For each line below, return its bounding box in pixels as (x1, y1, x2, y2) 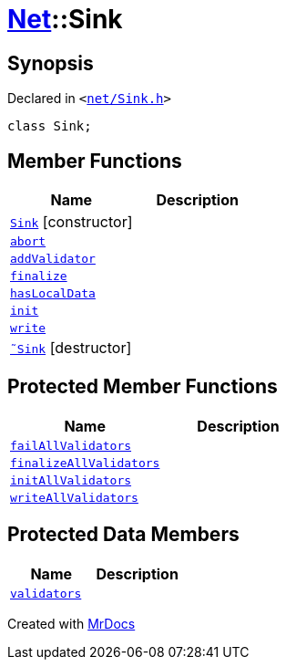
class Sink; (7, 119, 92, 134)
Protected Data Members (7, 523, 240, 547)
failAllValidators (10, 438, 132, 453)
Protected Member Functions (7, 375, 278, 399)
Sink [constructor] (10, 213, 133, 232)
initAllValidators (10, 473, 132, 487)
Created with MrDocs (7, 615, 136, 631)
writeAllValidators (10, 490, 138, 505)
